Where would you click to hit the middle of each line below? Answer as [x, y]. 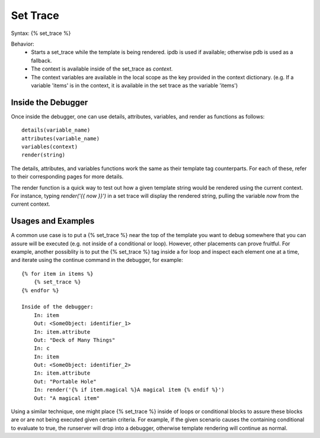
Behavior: [23, 44]
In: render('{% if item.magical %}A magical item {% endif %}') [129, 390]
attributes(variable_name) [61, 138]
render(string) [44, 155]
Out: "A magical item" [67, 398]
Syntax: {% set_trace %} [41, 33]
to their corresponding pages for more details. [67, 177]
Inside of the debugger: [57, 307]
